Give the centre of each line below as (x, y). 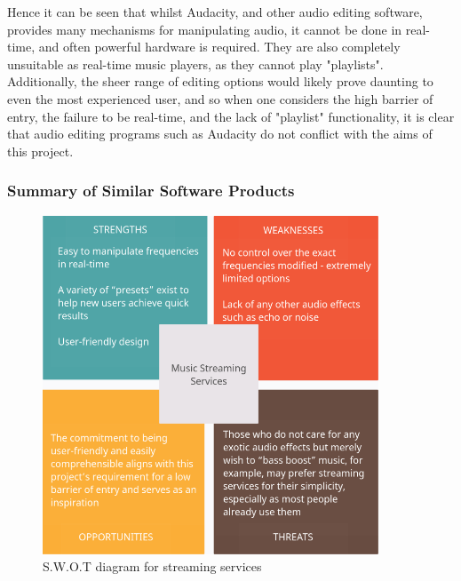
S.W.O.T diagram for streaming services (152, 566)
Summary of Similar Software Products (151, 191)
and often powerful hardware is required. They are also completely (219, 47)
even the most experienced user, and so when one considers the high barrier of (220, 98)
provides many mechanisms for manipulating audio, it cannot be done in (205, 29)
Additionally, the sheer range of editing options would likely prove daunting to (220, 81)
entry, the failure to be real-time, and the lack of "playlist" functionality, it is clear (231, 116)
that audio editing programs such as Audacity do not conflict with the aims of (220, 134)
